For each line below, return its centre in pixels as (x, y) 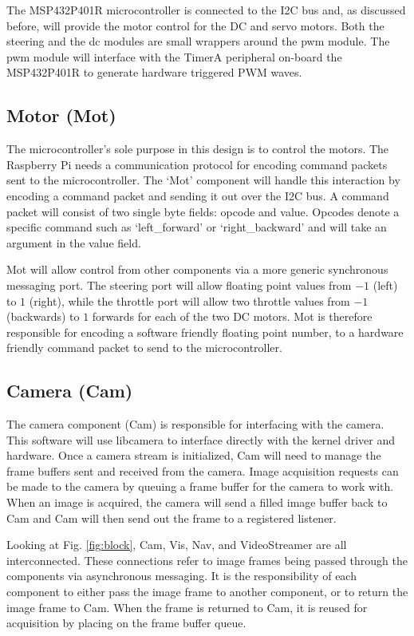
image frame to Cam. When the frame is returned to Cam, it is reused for (187, 607)
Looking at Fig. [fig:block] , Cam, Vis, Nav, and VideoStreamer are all (177, 545)
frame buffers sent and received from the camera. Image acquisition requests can (203, 470)
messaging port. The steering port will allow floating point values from (179, 284)
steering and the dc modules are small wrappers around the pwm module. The (198, 41)
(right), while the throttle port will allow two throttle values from (189, 300)
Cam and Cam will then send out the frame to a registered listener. (172, 517)
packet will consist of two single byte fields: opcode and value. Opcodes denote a (203, 211)
